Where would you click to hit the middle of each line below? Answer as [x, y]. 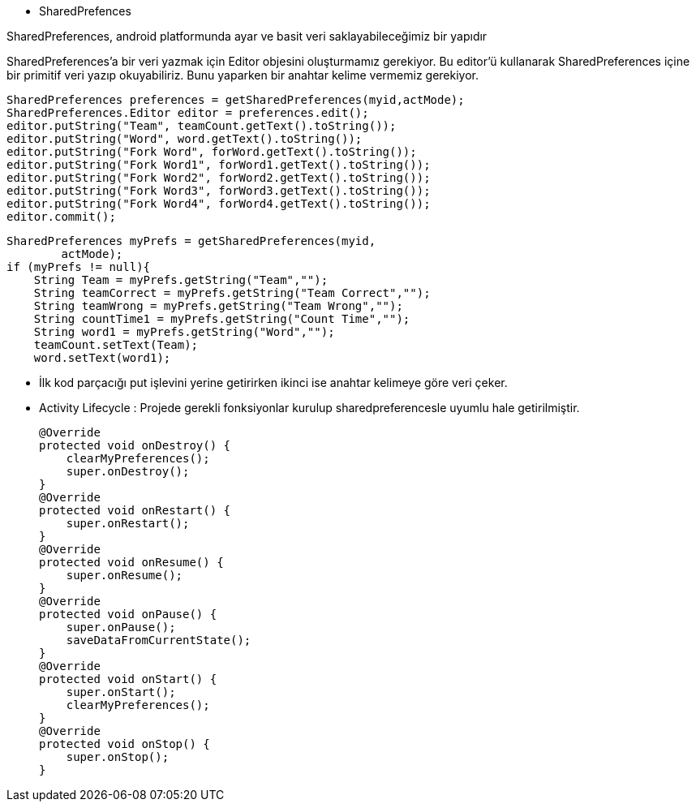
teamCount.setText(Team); [116, 345]
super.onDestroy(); [128, 471]
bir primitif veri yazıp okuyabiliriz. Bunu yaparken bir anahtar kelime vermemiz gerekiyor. [243, 75]
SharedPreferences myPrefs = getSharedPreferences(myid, [191, 241]
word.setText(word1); [102, 358]
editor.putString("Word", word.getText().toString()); [185, 139]
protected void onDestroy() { [135, 445]
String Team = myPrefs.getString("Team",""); [181, 280]
